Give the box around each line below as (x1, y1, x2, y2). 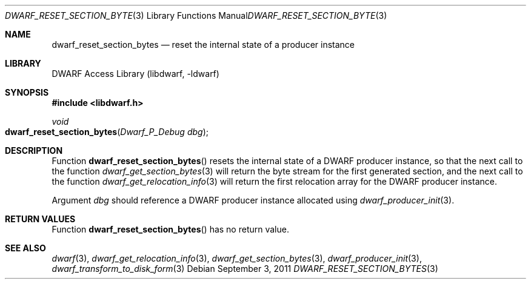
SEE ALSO (5, 243, 46, 253)
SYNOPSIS (5, 87, 49, 97)
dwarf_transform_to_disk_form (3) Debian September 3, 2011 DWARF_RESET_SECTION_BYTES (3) (52, 263, 438, 274)
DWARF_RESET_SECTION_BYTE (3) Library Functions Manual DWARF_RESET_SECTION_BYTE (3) (5, 10, 387, 21)
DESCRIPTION (5, 145, 63, 156)
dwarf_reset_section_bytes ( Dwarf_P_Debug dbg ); (5, 127, 209, 137)
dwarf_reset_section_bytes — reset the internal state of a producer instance (52, 39, 355, 50)
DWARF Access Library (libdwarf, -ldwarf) (52, 68, 219, 79)
